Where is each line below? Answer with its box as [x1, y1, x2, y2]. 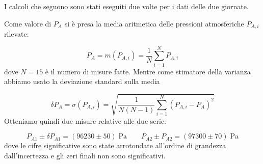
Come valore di [4, 18, 51, 29]
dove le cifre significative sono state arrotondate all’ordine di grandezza [4, 140, 226, 151]
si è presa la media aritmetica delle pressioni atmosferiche [64, 18, 244, 29]
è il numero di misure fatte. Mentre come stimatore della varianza [45, 66, 251, 76]
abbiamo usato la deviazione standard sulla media [4, 76, 160, 87]
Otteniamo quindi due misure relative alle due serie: [4, 115, 166, 126]
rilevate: [4, 29, 29, 39]
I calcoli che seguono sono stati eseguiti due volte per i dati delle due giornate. [4, 1, 249, 11]
